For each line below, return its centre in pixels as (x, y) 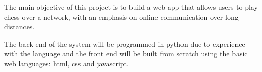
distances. (19, 27)
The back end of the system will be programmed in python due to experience (125, 43)
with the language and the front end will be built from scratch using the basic (126, 53)
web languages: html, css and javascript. (67, 63)
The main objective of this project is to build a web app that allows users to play (131, 7)
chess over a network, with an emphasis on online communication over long (121, 16)
